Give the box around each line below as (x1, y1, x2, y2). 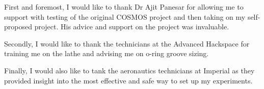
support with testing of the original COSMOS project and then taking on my (4, 11, 246, 22)
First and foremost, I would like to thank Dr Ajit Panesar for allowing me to (4, 2, 244, 12)
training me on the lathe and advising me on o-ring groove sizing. (4, 48, 209, 59)
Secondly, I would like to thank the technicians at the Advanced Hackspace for (4, 38, 250, 49)
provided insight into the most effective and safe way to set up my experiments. (4, 75, 253, 85)
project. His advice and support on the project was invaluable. (34, 21, 229, 32)
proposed (4, 21, 32, 32)
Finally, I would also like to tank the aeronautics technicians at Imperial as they (4, 65, 255, 75)
